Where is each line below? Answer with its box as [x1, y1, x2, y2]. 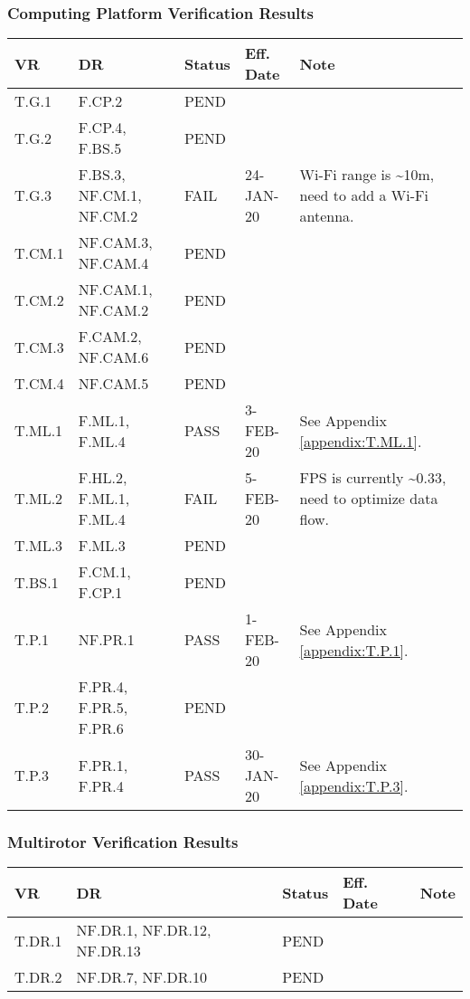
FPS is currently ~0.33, [299, 467, 446, 489]
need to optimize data [299, 488, 438, 509]
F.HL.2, [78, 467, 127, 489]
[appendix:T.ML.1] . [299, 430, 422, 452]
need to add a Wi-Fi [299, 185, 428, 206]
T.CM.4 [14, 373, 64, 395]
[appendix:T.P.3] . [299, 775, 409, 796]
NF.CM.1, [78, 185, 142, 206]
